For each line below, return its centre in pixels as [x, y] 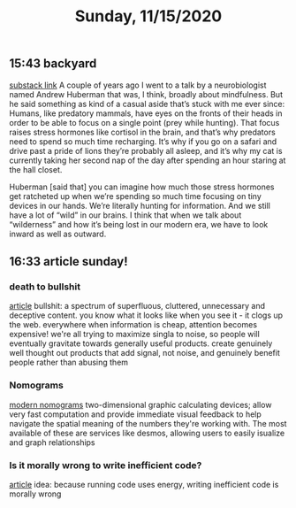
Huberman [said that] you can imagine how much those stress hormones [142, 187]
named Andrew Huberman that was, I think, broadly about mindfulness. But [146, 94]
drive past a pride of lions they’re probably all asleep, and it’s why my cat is [146, 150]
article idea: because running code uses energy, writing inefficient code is [144, 484]
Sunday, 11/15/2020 [148, 16]
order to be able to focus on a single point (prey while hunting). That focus [144, 122]
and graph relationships [52, 442]
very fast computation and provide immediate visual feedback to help [136, 414]
